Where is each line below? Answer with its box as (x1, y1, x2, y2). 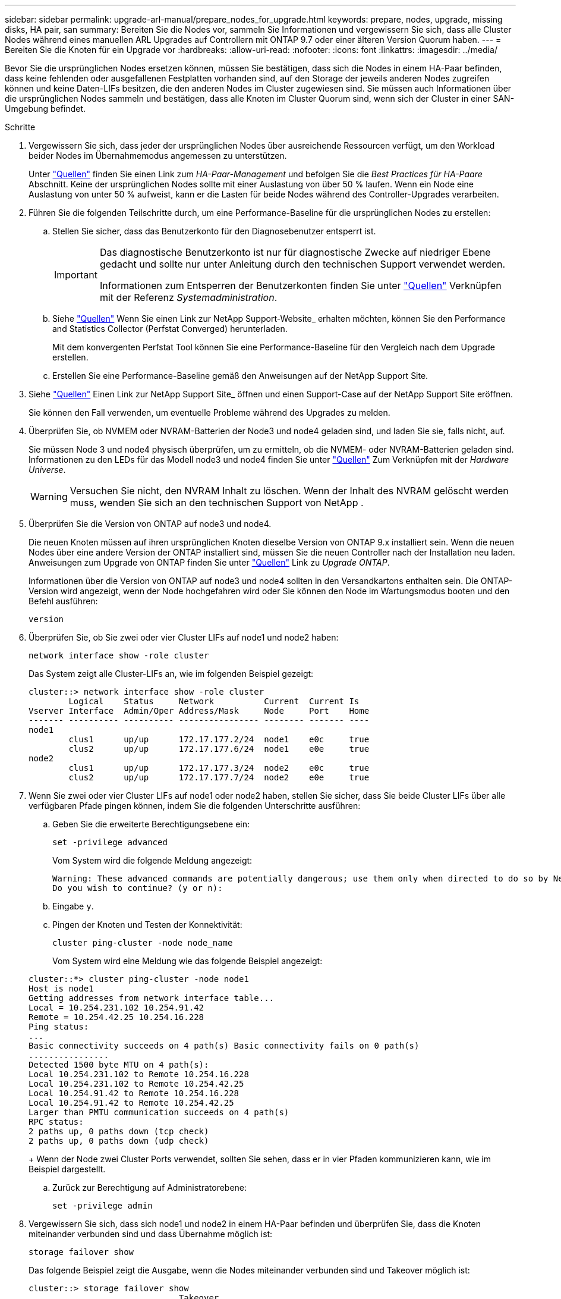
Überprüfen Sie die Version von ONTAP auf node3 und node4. (29, 519, 272, 529)
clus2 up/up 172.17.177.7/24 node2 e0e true (68, 773, 370, 782)
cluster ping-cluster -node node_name (52, 938, 233, 947)
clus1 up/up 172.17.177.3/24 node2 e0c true (68, 763, 370, 773)
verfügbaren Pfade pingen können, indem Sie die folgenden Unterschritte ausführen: (29, 801, 361, 811)
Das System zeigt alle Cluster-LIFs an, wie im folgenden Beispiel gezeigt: (29, 669, 314, 679)
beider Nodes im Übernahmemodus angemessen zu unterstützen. (29, 150, 287, 161)
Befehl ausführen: (29, 596, 98, 606)
